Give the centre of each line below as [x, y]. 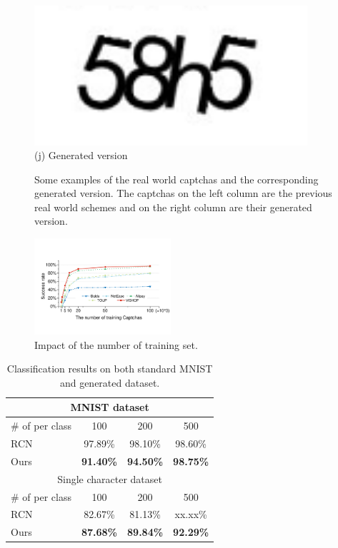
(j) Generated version [81, 155]
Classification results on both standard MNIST [110, 369]
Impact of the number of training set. [116, 344]
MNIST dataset [110, 407]
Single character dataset [110, 478]
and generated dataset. [110, 382]
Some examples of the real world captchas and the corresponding [177, 179]
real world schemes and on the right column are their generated [173, 207]
